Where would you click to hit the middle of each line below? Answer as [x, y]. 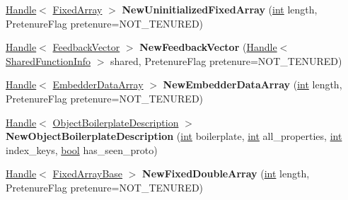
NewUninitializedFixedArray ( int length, [220, 9]
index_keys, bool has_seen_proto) [82, 149]
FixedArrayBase [88, 173]
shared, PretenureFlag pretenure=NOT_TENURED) [226, 60]
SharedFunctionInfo [48, 60]
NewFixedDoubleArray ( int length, [226, 173]
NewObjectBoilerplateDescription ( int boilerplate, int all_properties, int [174, 136]
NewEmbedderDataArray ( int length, [253, 84]
